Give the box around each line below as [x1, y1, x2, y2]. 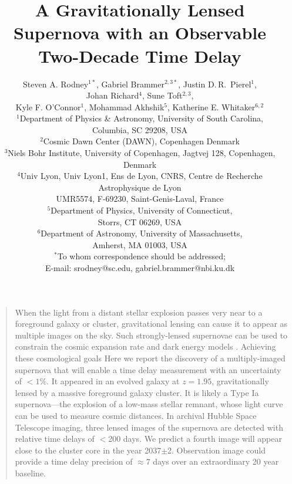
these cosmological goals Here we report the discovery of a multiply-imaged [15, 351, 286, 364]
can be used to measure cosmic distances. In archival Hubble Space [15, 409, 257, 421]
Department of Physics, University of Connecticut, [51, 204, 233, 216]
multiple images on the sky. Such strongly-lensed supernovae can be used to [15, 329, 288, 341]
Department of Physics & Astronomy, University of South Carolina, [19, 112, 263, 124]
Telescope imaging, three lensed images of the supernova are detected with [15, 421, 283, 433]
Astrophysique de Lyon [98, 181, 182, 193]
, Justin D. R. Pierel [178, 77, 251, 90]
